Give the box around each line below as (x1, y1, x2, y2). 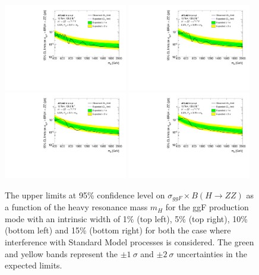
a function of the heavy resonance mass (5, 201, 148, 213)
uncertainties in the (176, 247, 247, 260)
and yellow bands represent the (5, 247, 118, 260)
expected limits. (5, 259, 62, 271)
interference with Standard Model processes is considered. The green (5, 236, 254, 248)
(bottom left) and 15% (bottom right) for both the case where (5, 224, 231, 236)
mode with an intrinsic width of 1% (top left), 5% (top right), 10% (5, 212, 248, 225)
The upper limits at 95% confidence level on (5, 188, 165, 201)
